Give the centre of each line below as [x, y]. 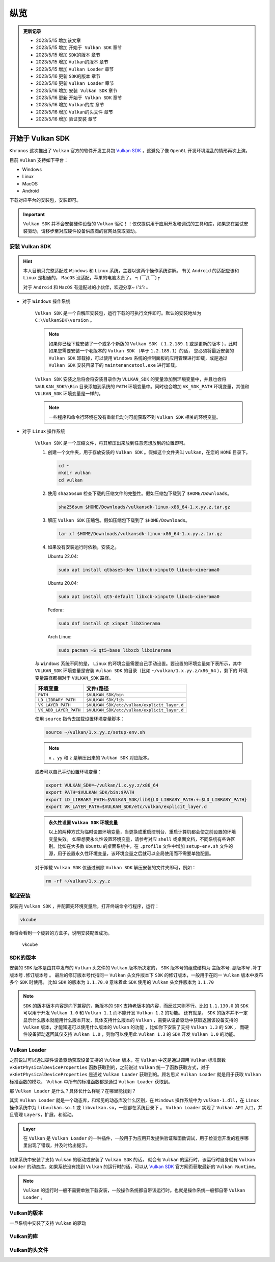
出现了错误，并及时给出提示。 [59, 1145]
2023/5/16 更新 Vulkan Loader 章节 [75, 83]
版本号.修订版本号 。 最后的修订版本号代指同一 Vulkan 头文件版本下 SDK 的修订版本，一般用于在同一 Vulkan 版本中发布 [136, 975]
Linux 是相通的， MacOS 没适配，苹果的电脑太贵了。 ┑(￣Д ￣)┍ [91, 278]
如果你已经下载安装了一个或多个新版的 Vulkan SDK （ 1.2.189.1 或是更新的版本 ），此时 [143, 343]
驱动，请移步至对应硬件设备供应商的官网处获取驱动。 [83, 231]
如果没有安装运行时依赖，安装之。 [83, 547]
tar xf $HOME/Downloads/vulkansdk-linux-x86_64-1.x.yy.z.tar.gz [140, 533]
